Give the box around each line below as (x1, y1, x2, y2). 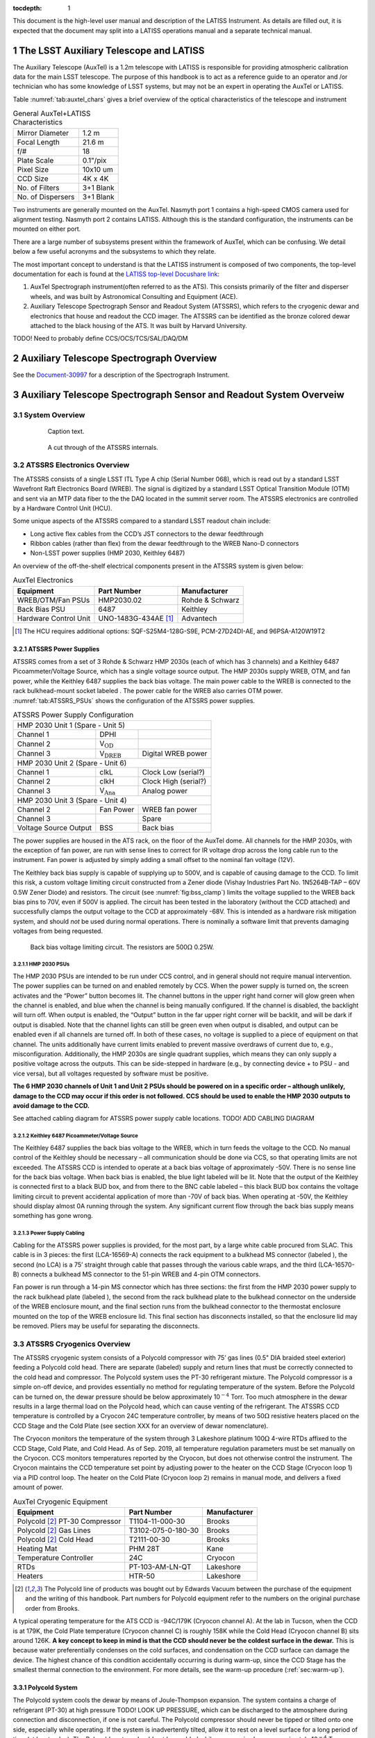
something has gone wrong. (12, 1212, 93, 1220)
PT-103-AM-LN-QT (128, 1561, 192, 1571)
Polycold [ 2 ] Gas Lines (17, 1525, 91, 1535)
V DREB (99, 748, 122, 759)
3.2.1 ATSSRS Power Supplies (12, 644, 100, 653)
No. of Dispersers (17, 192, 75, 202)
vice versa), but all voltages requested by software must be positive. (12, 1069, 209, 1078)
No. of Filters (17, 183, 60, 193)
